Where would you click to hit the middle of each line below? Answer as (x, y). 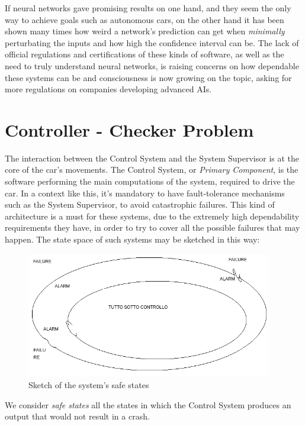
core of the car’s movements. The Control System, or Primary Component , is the (152, 170)
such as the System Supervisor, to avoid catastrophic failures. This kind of (140, 204)
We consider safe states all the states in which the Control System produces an (148, 404)
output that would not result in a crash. (77, 416)
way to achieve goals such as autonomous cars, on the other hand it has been (145, 19)
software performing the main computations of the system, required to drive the (150, 181)
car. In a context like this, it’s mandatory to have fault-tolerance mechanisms (145, 193)
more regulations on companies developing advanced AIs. (108, 89)
